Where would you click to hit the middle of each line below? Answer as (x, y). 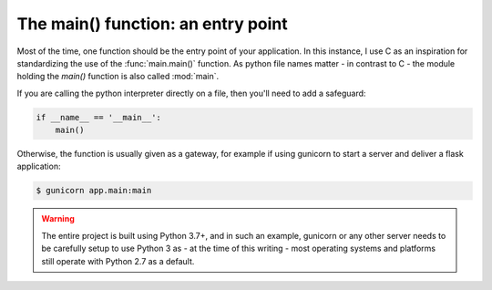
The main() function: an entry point (153, 24)
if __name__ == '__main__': (98, 117)
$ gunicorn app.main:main (94, 191)
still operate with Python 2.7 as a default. (118, 261)
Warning (58, 219)
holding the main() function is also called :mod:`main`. (118, 77)
